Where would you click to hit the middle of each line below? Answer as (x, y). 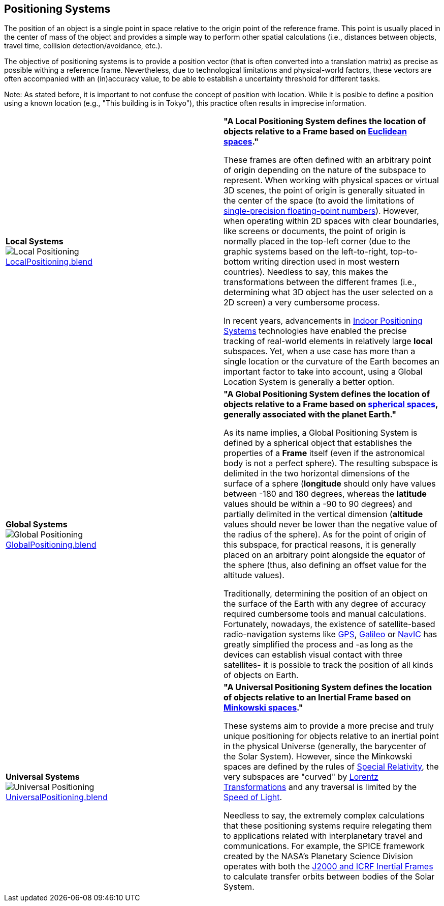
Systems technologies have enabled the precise (315, 331)
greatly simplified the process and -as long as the (318, 645)
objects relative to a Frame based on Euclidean (315, 132)
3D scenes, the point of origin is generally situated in (324, 191)
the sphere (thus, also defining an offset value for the (325, 565)
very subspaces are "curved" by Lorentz (301, 777)
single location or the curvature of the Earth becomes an (331, 362)
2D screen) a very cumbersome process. (302, 303)
